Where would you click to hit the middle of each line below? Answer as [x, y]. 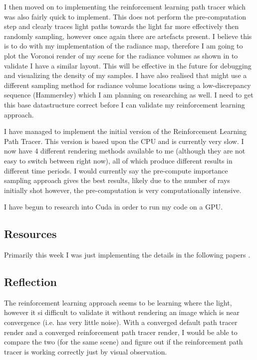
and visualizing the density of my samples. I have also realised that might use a [126, 75]
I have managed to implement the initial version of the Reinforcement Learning [125, 131]
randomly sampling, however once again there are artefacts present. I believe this [128, 36]
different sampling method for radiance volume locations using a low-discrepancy [128, 85]
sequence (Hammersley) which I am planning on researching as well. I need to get [129, 95]
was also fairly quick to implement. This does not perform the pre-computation [125, 16]
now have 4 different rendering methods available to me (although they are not [125, 151]
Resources [30, 234]
